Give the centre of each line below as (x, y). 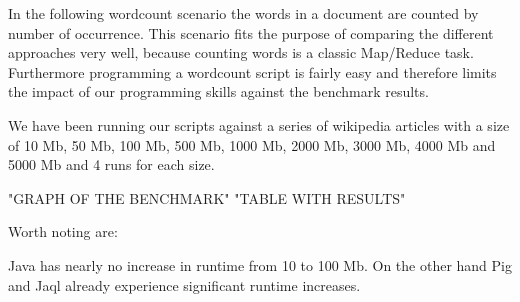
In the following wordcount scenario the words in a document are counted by (243, 13)
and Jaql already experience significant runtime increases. (184, 284)
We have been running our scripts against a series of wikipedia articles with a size (259, 124)
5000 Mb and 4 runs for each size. (111, 164)
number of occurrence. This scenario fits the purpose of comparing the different (251, 32)
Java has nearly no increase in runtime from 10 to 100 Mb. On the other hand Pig (260, 264)
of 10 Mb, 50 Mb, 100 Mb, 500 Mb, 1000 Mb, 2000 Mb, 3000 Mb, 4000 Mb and (252, 144)
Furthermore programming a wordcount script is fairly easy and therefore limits (252, 71)
